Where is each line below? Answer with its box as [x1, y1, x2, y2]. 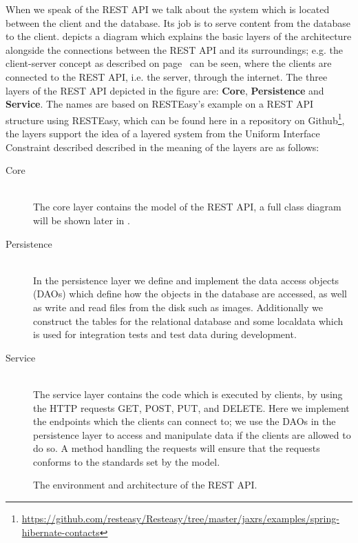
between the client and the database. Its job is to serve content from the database [6, 15, 350, 30]
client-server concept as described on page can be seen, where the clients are [6, 56, 332, 70]
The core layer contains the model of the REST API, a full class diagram [33, 199, 341, 214]
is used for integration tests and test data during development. [33, 327, 297, 342]
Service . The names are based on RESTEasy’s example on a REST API [6, 97, 314, 111]
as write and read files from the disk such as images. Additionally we [33, 299, 323, 314]
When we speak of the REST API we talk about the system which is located [6, 2, 330, 16]
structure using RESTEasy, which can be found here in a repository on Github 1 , [6, 110, 345, 127]
